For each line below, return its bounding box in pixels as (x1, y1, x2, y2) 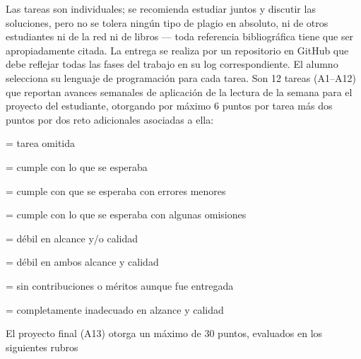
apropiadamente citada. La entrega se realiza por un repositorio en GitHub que (6, 42, 349, 57)
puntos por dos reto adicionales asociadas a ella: (6, 112, 214, 126)
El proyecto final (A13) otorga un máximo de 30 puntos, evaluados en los (6, 326, 323, 341)
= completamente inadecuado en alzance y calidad (6, 302, 224, 317)
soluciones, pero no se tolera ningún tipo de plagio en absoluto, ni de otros (6, 15, 329, 30)
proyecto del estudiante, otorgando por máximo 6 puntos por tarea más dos (6, 98, 333, 113)
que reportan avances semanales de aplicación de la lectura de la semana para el (6, 84, 353, 99)
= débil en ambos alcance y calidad (6, 254, 159, 269)
